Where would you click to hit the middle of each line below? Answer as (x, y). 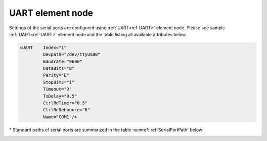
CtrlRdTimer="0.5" (65, 103)
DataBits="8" (59, 69)
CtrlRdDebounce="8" (67, 110)
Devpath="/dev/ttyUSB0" (72, 55)
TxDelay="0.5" (60, 96)
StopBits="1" (59, 82)
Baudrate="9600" (63, 61)
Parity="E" (56, 75)
